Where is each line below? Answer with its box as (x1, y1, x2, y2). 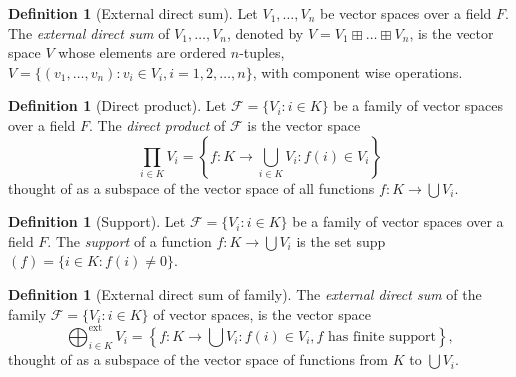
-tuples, (239, 42, 285, 63)
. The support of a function (47, 230, 212, 251)
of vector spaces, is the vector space (153, 303, 371, 324)
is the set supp (296, 230, 386, 251)
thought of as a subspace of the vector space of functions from (8, 349, 389, 370)
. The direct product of (89, 114, 226, 135)
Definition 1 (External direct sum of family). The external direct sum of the (8, 283, 482, 304)
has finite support (328, 329, 436, 344)
